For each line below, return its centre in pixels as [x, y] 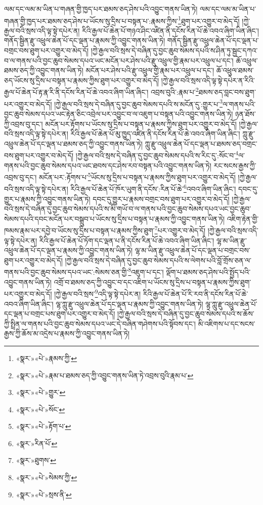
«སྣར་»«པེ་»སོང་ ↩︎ [40, 409]
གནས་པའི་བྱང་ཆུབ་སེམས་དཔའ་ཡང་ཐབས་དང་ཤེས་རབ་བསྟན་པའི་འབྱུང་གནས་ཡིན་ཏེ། [108, 165]
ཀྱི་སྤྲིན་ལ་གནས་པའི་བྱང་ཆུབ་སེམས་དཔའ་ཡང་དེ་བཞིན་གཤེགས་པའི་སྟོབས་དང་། [100, 323]
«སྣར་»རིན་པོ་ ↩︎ [37, 443]
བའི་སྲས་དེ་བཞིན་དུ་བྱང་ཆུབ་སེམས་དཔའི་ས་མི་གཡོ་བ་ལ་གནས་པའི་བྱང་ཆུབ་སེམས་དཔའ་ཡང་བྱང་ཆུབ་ [128, 209]
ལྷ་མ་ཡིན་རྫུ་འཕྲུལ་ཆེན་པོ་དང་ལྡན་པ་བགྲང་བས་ [192, 250]
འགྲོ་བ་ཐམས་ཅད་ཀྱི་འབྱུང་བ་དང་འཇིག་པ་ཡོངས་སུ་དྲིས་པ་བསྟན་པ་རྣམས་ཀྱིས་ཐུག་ [152, 282]
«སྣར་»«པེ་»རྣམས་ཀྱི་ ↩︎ [47, 358]
